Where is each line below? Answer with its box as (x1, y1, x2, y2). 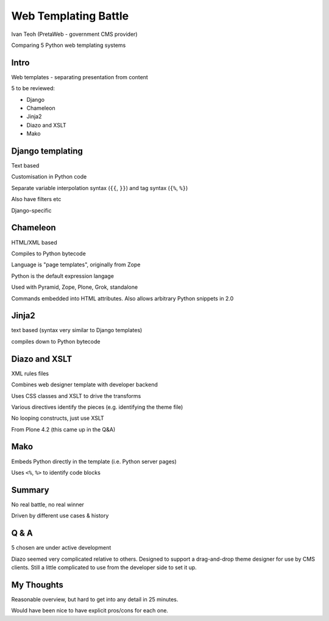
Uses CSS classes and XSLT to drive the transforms (11, 392, 141, 399)
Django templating (11, 146, 83, 156)
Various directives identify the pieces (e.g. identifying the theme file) (11, 403, 183, 411)
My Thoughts (11, 580, 64, 590)
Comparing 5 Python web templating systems (11, 41, 126, 49)
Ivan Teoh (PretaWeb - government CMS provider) (11, 30, 138, 38)
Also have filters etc (11, 196, 62, 203)
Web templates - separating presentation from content (11, 73, 149, 80)
